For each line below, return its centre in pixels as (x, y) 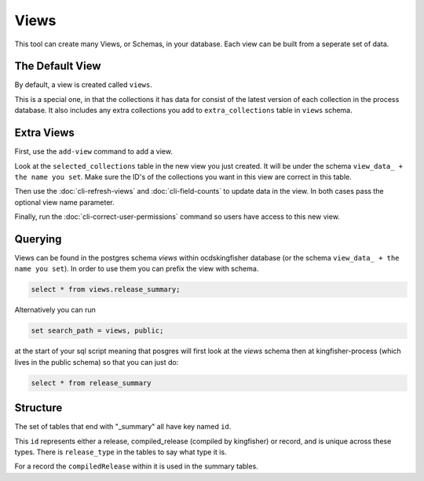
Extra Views (44, 133)
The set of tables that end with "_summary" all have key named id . (123, 427)
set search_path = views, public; (97, 331)
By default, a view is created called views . (83, 85)
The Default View (58, 66)
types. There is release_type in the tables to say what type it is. (121, 452)
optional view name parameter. (65, 202)
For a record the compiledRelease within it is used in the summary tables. (136, 466)
